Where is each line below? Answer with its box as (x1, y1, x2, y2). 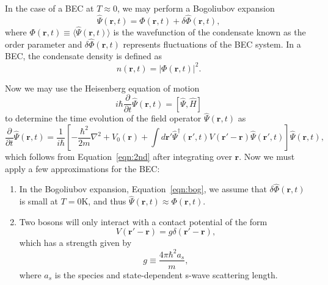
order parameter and (5, 37, 82, 50)
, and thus (88, 195, 126, 207)
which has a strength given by (19, 236, 132, 249)
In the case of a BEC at (5, 2, 94, 14)
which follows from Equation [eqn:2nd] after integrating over (5, 150, 232, 162)
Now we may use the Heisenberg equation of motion (5, 81, 200, 94)
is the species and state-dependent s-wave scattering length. (54, 268, 278, 281)
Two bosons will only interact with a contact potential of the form (19, 215, 268, 228)
